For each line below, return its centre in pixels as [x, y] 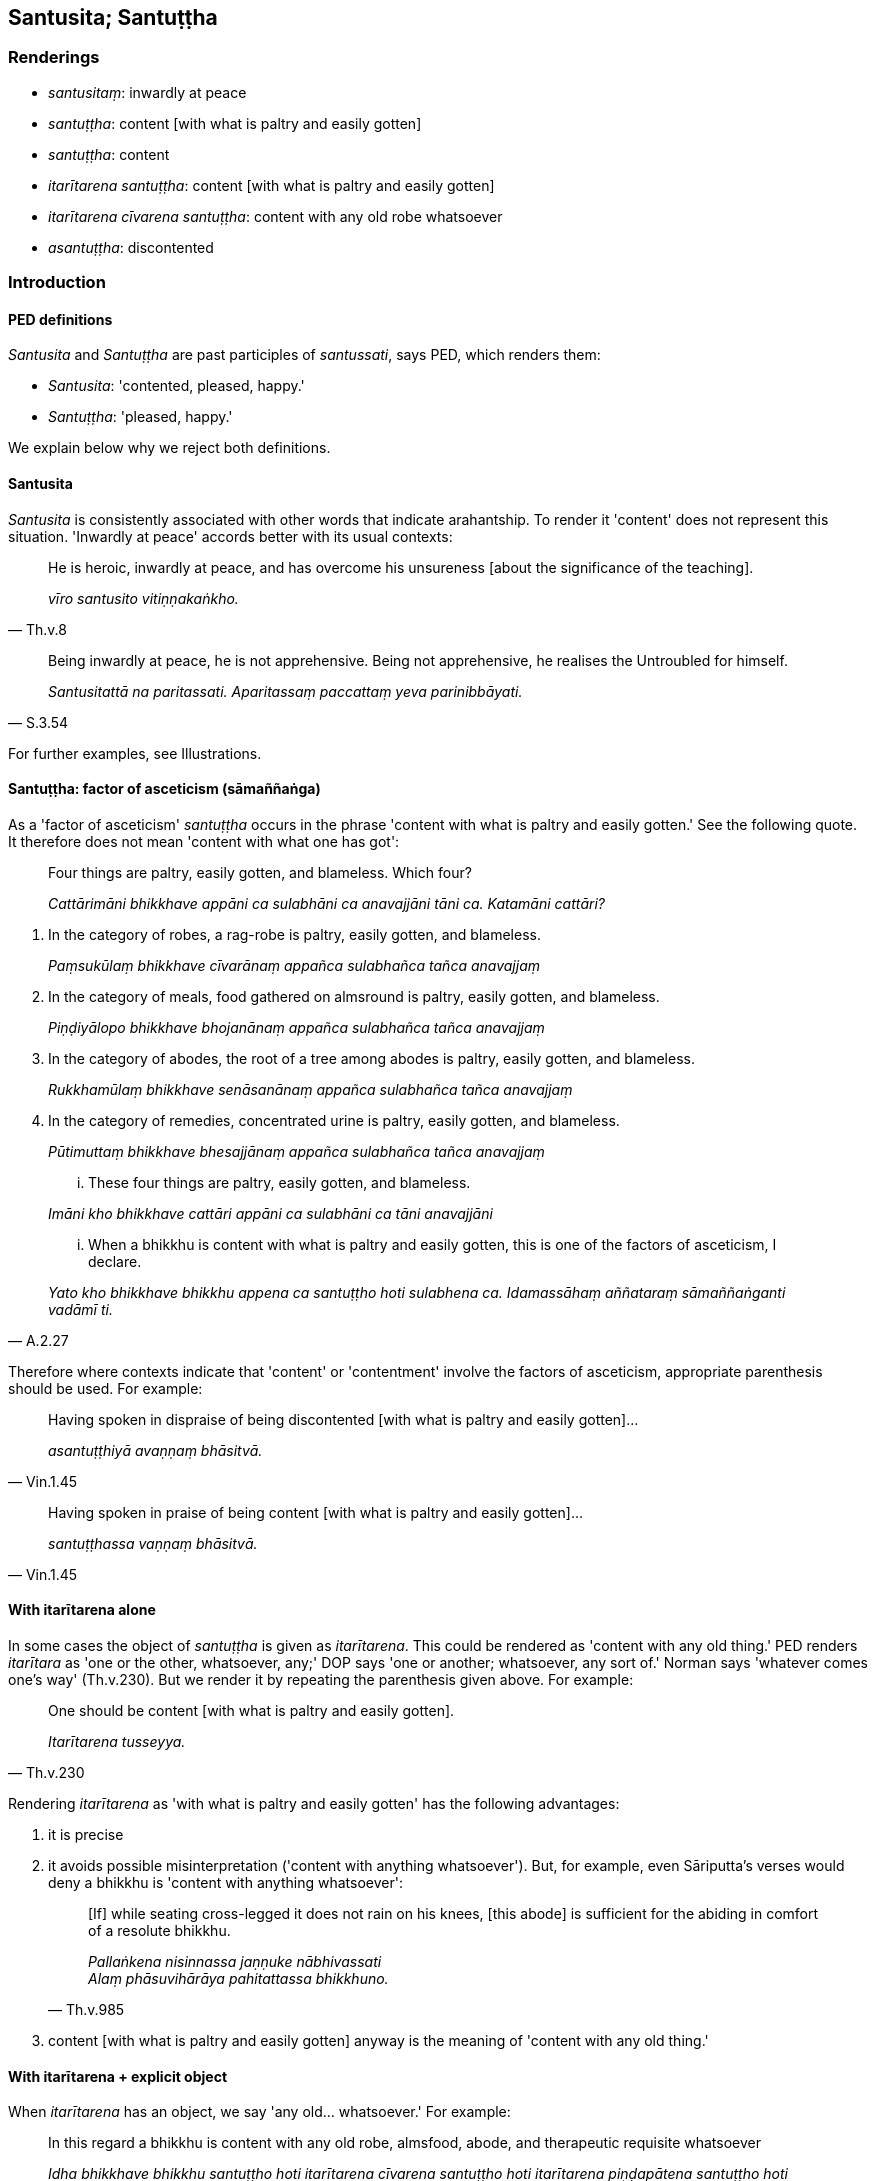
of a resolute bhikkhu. [159, 1931]
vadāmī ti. [80, 1309]
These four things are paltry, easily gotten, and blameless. [279, 1182]
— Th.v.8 [37, 629]
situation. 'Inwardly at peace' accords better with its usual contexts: [230, 536]
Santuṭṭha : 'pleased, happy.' [140, 417]
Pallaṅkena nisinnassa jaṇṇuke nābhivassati [235, 1962]
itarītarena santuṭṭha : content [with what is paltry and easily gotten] [271, 185]
